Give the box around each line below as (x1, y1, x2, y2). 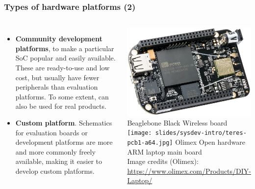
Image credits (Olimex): (127, 156, 199, 166)
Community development (15, 33, 102, 44)
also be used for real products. (15, 101, 106, 111)
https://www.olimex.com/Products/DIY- (127, 165, 251, 176)
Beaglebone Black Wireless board (127, 117, 228, 127)
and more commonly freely (15, 146, 96, 157)
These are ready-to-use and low (15, 63, 110, 72)
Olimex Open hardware (175, 136, 245, 147)
